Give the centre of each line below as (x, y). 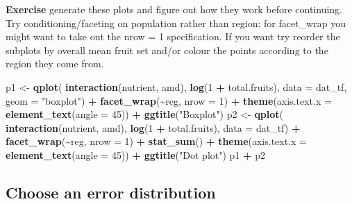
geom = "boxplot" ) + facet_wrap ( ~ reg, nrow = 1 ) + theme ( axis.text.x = (169, 100)
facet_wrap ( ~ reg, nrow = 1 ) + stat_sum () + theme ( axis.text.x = (156, 141)
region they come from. (55, 63)
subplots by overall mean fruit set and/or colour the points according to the (167, 50)
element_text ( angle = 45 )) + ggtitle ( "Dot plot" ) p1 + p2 (136, 154)
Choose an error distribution (111, 192)
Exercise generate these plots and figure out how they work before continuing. (174, 9)
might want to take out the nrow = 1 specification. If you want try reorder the (173, 36)
